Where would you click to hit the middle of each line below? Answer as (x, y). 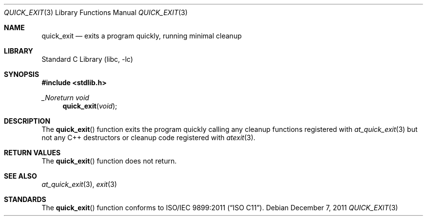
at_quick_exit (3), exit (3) (79, 184)
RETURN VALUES (32, 153)
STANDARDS (25, 199)
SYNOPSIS (22, 74)
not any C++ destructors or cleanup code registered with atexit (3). (148, 137)
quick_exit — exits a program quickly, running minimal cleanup (142, 36)
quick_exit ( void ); (90, 106)
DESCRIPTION (27, 121)
